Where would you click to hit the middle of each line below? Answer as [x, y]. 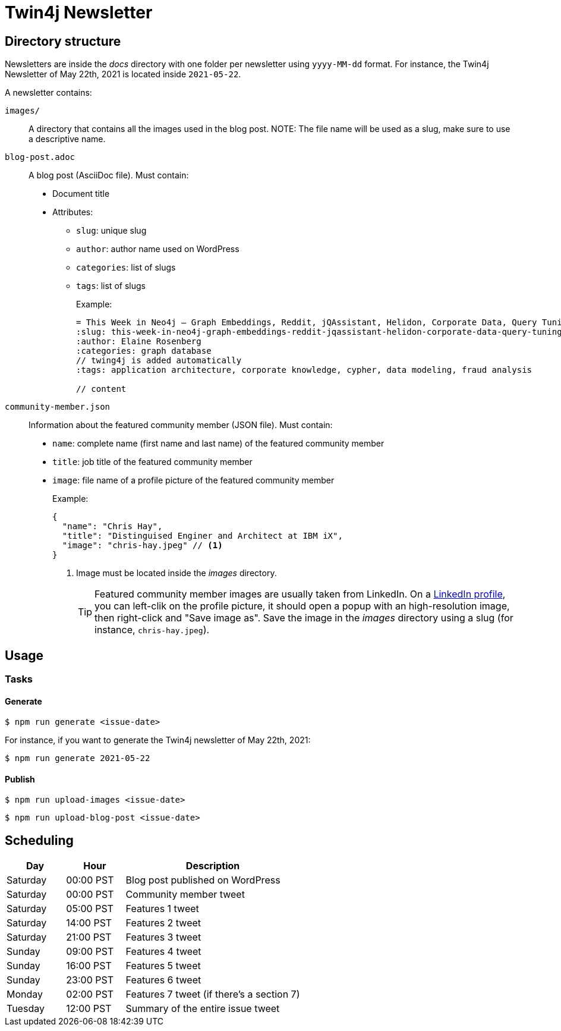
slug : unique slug [111, 231]
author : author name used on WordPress [158, 249]
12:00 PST [89, 1009]
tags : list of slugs [111, 286]
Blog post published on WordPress [203, 880]
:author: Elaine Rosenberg [139, 342]
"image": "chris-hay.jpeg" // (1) [142, 546]
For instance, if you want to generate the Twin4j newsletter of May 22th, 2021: [158, 740]
